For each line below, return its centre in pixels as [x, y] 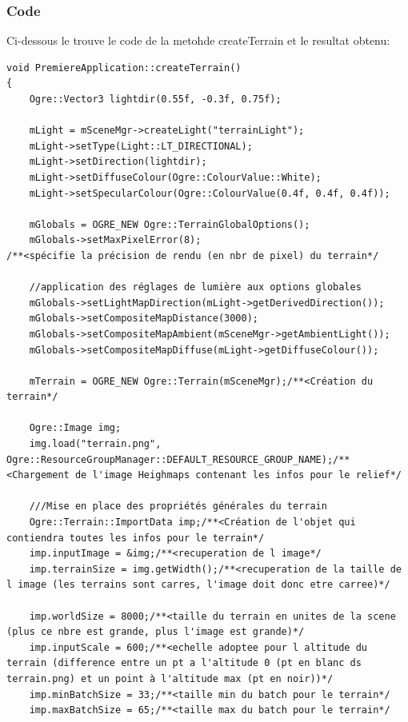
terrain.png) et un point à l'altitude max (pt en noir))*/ [170, 678]
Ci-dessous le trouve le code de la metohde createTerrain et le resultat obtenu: [198, 40]
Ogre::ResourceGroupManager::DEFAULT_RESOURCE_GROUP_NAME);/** [178, 459]
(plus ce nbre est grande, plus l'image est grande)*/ [156, 632]
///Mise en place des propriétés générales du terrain [178, 507]
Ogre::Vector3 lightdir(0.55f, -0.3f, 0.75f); [155, 99]
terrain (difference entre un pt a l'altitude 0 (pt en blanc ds [184, 663]
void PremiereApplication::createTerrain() [124, 68]
